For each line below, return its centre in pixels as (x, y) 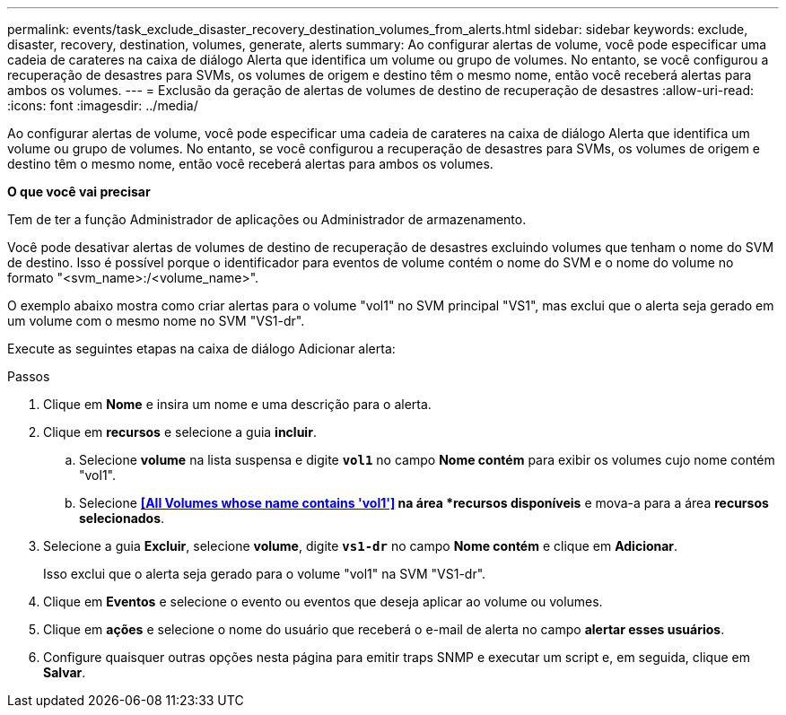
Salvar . (65, 672)
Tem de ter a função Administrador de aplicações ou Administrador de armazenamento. (267, 219)
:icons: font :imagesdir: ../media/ (103, 105)
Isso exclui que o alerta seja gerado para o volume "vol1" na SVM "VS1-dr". (265, 574)
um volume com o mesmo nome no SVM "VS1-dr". (156, 321)
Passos (29, 376)
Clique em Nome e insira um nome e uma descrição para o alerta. (237, 404)
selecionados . (122, 518)
